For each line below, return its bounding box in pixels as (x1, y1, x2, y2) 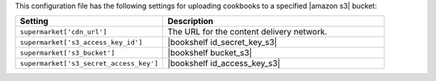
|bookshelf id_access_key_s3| (167, 58, 281, 69)
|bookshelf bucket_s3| (167, 47, 253, 59)
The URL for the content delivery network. (167, 26, 328, 38)
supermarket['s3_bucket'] (19, 48, 115, 57)
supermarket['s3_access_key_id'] (19, 38, 143, 47)
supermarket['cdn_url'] (19, 27, 107, 36)
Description (167, 16, 214, 27)
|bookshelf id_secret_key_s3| (167, 37, 278, 48)
